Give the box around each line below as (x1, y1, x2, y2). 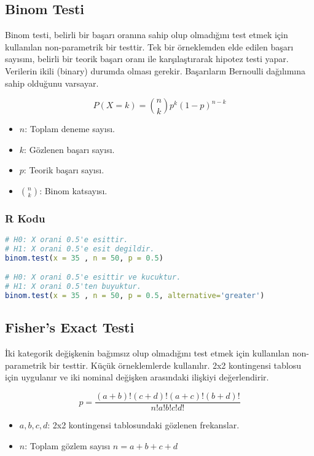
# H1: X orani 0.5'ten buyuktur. (5, 282, 141, 291)
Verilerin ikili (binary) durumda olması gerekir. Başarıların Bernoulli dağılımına (5, 64, 306, 77)
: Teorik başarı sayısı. (23, 163, 104, 176)
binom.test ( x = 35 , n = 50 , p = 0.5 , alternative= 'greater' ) (5, 291, 265, 301)
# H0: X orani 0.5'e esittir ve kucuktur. (5, 273, 181, 282)
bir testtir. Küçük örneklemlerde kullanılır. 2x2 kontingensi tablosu (49, 358, 302, 371)
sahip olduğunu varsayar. (5, 76, 99, 89)
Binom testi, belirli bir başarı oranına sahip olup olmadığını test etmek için (5, 28, 288, 41)
